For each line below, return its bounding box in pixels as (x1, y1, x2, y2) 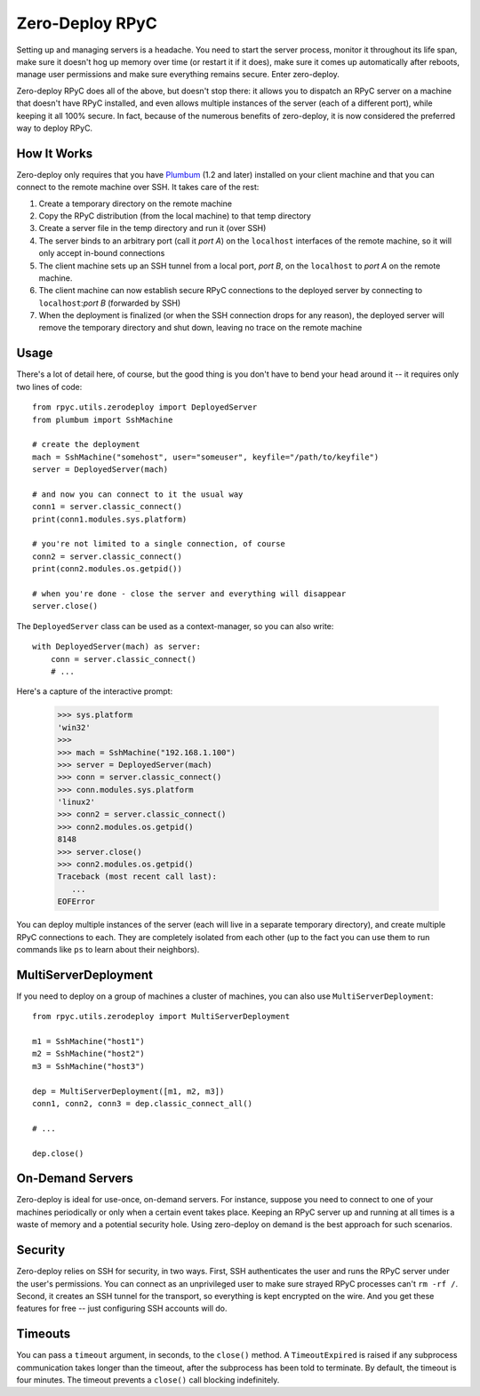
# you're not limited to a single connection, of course (32, 538, 286, 549)
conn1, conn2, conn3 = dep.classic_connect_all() (32, 1098, 253, 1109)
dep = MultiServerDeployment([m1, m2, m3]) (32, 1086, 225, 1097)
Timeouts (16, 1327, 71, 1342)
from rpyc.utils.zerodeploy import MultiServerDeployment (32, 1011, 291, 1022)
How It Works (16, 146, 93, 161)
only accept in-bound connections (38, 248, 165, 259)
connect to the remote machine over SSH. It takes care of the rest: (16, 182, 260, 193)
